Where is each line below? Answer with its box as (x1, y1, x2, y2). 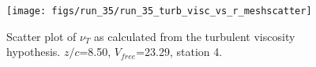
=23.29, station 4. (136, 43, 223, 60)
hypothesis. (6, 43, 61, 60)
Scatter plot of (6, 28, 77, 44)
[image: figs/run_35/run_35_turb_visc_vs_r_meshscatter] (6, 6, 312, 17)
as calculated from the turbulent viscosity (94, 28, 295, 44)
